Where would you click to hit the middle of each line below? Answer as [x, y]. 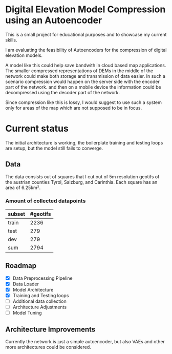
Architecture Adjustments [40, 307]
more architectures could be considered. [48, 347]
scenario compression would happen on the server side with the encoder [82, 81]
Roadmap [21, 266]
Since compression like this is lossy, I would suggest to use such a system [84, 102]
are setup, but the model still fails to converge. [54, 148]
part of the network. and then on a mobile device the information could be [83, 87]
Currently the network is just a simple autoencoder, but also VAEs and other [85, 342]
